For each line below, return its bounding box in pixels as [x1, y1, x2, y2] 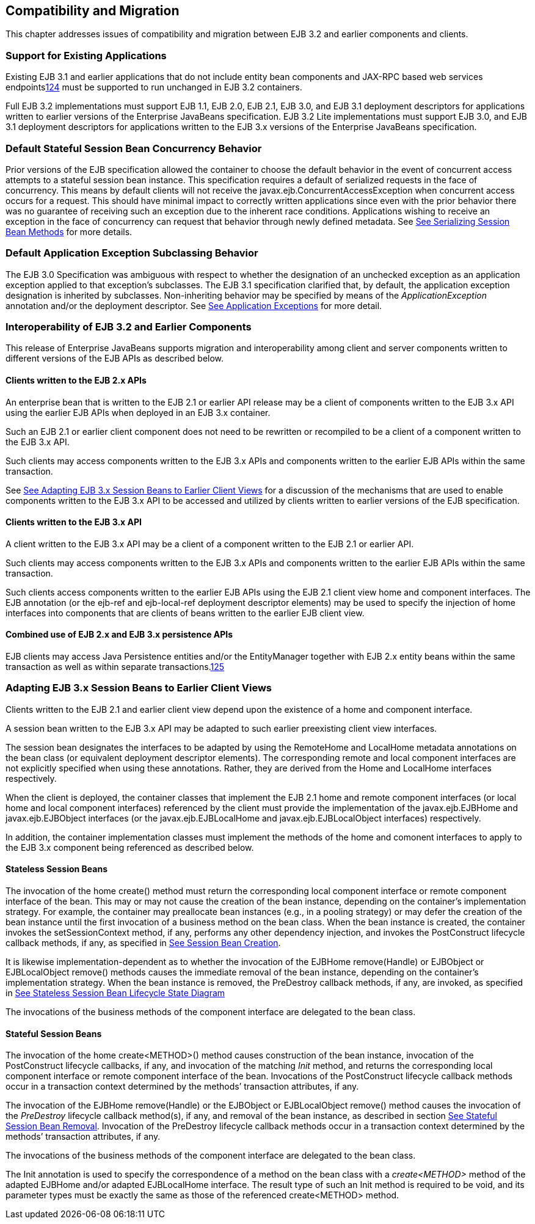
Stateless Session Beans [5, 864, 107, 875]
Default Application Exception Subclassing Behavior [5, 247, 258, 260]
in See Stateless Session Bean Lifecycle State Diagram [5, 988, 225, 999]
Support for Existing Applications [5, 49, 167, 62]
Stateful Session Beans [5, 1028, 102, 1039]
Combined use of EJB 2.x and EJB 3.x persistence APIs [5, 629, 233, 640]
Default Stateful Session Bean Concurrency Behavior [5, 142, 262, 155]
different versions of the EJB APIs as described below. [5, 353, 224, 364]
